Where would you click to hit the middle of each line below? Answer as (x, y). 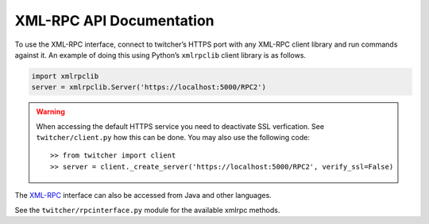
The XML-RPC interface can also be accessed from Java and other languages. (143, 196)
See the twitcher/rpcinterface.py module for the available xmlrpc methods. (147, 210)
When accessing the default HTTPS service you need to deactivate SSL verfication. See (180, 126)
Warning (50, 112)
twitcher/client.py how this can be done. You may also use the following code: (173, 138)
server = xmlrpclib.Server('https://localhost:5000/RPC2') (149, 87)
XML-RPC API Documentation (114, 21)
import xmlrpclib (65, 76)
